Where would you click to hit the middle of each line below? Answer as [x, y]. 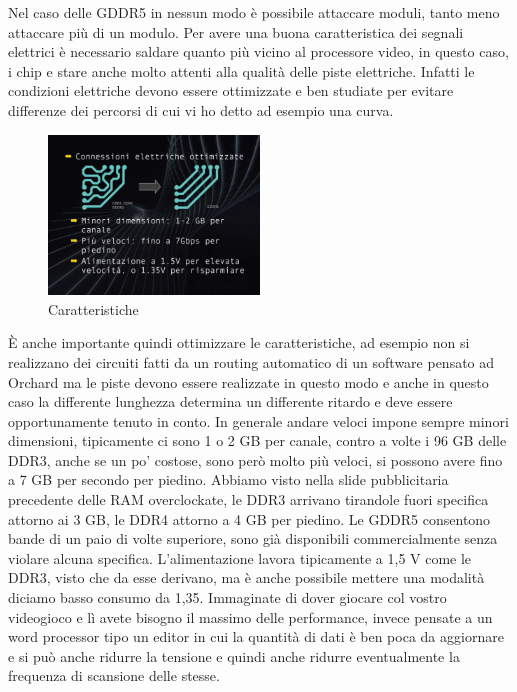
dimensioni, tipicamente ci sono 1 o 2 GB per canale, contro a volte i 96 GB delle [257, 440]
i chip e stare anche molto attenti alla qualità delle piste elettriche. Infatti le [241, 70]
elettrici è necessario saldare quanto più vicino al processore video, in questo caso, [258, 51]
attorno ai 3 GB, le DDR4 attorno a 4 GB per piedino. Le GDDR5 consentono [249, 518]
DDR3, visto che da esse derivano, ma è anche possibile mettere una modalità [246, 577]
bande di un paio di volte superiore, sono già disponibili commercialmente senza [253, 538]
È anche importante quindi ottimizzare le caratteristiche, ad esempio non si [239, 342]
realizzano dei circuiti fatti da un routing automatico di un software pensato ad [251, 361]
